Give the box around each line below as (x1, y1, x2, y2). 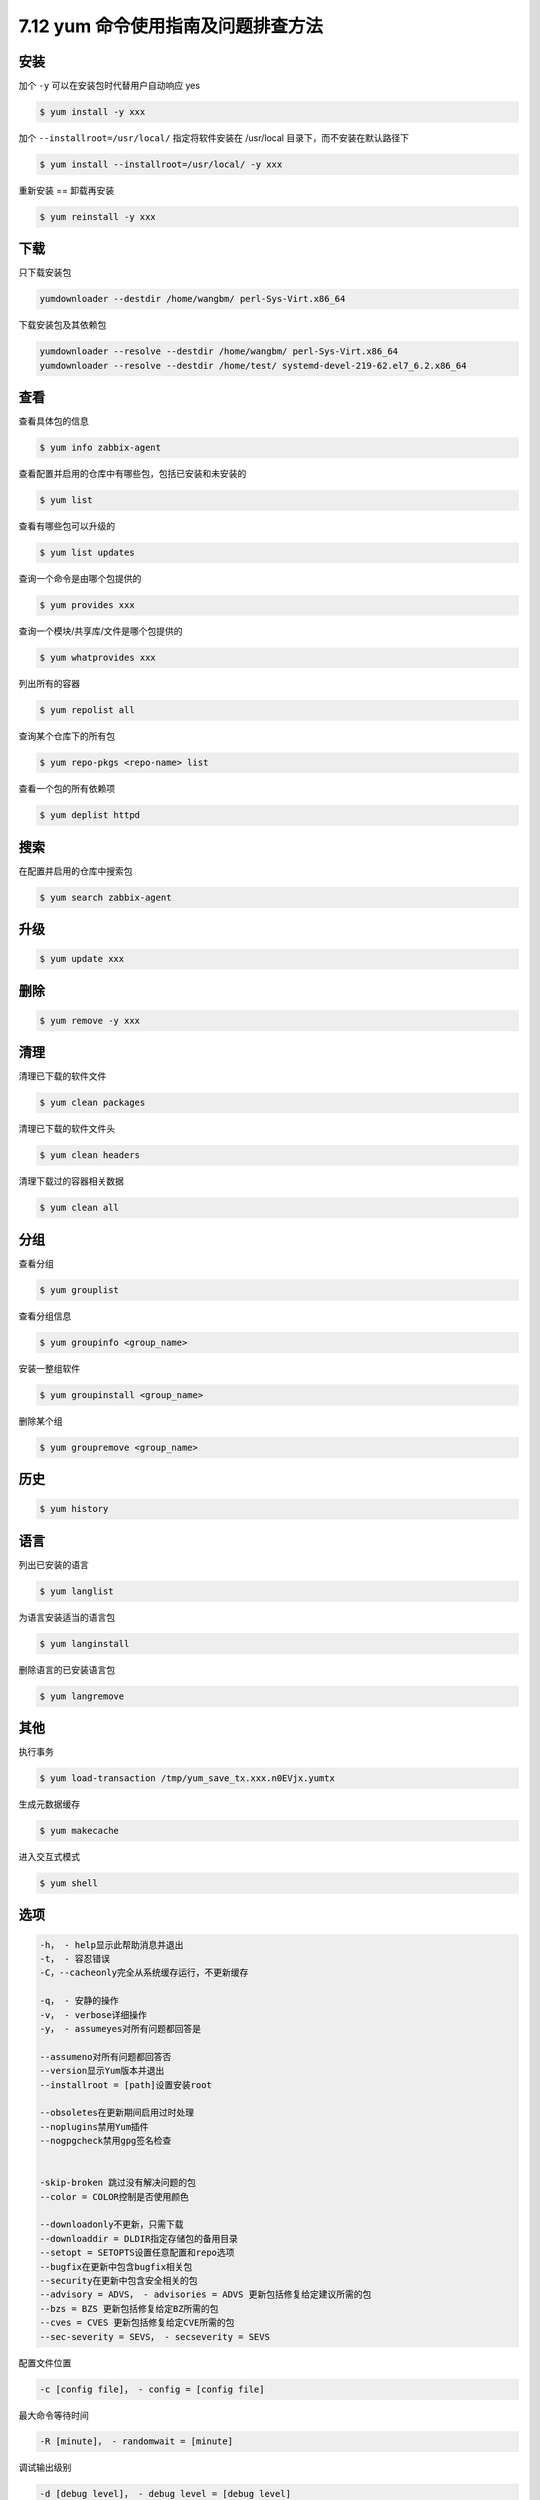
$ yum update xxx (39, 953, 125, 965)
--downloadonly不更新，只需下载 (39, 2219, 184, 2230)
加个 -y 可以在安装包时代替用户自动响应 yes (18, 80, 200, 92)
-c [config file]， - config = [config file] (39, 2383, 265, 2395)
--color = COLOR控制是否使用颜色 (39, 2191, 190, 2202)
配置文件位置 (18, 2356, 72, 2369)
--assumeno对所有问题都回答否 (39, 2051, 172, 2062)
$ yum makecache (39, 1825, 120, 1837)
